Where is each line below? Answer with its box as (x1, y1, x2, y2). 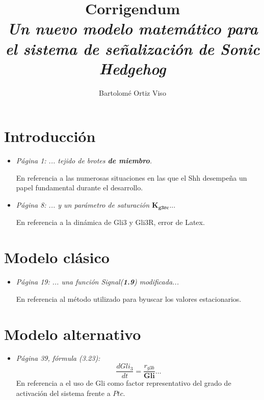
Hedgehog (99, 58, 166, 79)
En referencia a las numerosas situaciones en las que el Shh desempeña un (16, 172, 247, 183)
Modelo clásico (4, 247, 110, 268)
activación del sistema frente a (16, 387, 111, 398)
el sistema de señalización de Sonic (5, 38, 260, 59)
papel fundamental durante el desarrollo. (16, 182, 143, 193)
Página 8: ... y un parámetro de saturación (16, 199, 150, 210)
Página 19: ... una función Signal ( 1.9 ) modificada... (16, 276, 179, 287)
